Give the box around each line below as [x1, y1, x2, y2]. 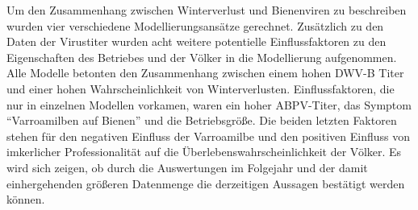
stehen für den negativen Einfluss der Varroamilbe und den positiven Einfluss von [6, 127, 411, 144]
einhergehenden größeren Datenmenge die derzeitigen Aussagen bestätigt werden [6, 175, 405, 191]
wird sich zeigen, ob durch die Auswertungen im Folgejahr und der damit [6, 159, 368, 175]
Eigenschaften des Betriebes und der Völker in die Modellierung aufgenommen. [6, 48, 397, 65]
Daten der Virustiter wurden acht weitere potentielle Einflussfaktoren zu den [6, 33, 387, 50]
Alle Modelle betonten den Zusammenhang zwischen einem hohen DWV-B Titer [6, 64, 404, 81]
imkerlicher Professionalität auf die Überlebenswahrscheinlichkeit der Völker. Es [6, 143, 402, 160]
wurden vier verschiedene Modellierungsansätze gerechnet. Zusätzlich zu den [6, 17, 384, 34]
